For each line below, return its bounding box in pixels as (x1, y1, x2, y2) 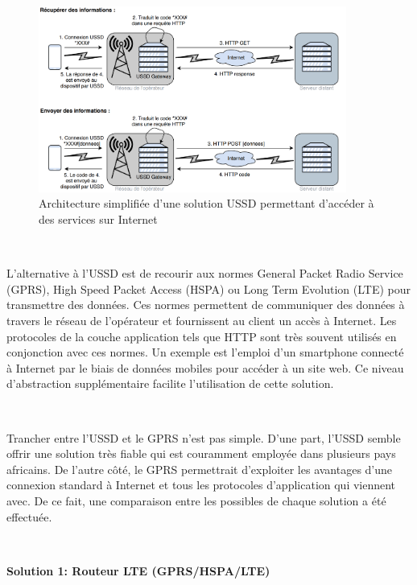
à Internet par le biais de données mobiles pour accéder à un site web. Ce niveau (6, 359, 404, 376)
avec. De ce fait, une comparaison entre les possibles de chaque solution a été (6, 492, 386, 509)
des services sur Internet (39, 211, 158, 228)
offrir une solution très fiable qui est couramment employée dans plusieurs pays (6, 445, 396, 462)
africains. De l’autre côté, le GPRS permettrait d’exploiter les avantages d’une (6, 460, 393, 477)
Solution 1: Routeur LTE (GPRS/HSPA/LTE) (6, 562, 270, 579)
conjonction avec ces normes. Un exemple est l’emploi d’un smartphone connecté (6, 344, 404, 360)
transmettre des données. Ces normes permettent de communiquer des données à (6, 296, 405, 313)
